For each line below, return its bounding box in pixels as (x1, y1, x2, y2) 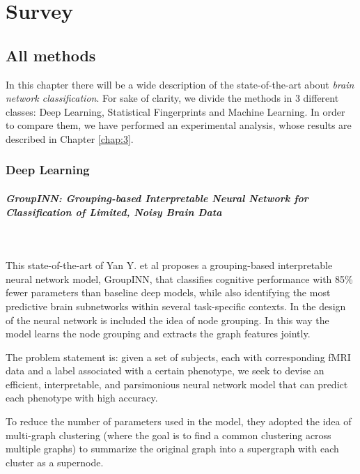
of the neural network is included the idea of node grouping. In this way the (6, 312, 329, 327)
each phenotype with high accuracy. (6, 390, 158, 405)
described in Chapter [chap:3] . (6, 131, 134, 146)
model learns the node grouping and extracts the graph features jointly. (6, 326, 311, 341)
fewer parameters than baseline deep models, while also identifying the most (6, 285, 331, 300)
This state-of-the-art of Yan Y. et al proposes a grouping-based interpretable (6, 258, 333, 273)
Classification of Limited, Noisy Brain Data (6, 204, 222, 219)
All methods (6, 44, 96, 66)
